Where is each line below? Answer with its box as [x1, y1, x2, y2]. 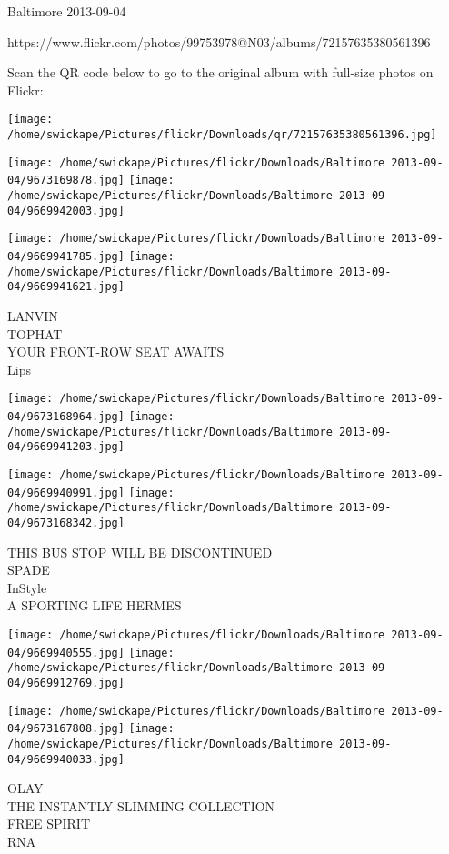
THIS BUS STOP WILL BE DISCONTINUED [7, 542, 273, 561]
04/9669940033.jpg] [7, 752, 125, 766]
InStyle [7, 578, 47, 597]
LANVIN [7, 306, 58, 325]
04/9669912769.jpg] [7, 676, 125, 689]
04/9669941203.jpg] [7, 440, 125, 454]
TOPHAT [7, 324, 63, 343]
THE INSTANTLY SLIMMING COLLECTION [7, 796, 275, 815]
